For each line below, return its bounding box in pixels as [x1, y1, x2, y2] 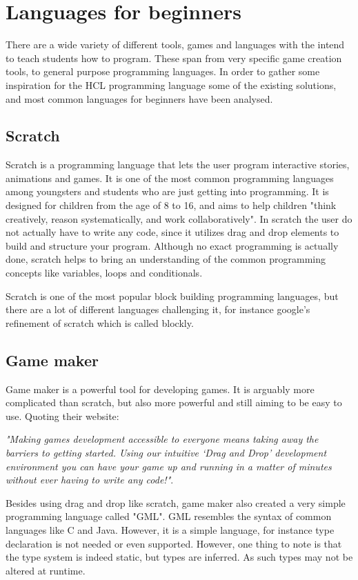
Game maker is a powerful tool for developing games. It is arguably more [6, 381, 315, 396]
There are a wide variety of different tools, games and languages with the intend [6, 37, 345, 52]
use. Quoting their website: [6, 408, 119, 423]
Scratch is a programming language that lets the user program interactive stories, [6, 157, 350, 172]
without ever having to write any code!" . [6, 472, 174, 487]
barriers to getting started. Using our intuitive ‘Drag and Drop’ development [6, 446, 327, 459]
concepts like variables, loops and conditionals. [6, 266, 203, 280]
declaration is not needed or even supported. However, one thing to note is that [6, 536, 342, 550]
